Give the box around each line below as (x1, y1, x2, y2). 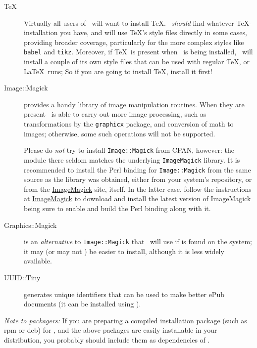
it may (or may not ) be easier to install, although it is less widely (24, 246, 224, 256)
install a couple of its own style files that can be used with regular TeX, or (24, 56, 250, 67)
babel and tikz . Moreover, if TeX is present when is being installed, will (24, 46, 253, 57)
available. (24, 256, 52, 266)
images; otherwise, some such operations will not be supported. (24, 128, 215, 138)
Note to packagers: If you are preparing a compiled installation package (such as (4, 315, 247, 325)
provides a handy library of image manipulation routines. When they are (24, 99, 245, 109)
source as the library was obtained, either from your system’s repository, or (24, 174, 252, 184)
